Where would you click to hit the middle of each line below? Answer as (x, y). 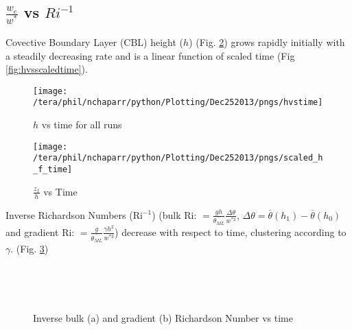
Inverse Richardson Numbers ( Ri (74, 214)
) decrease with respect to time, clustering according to (231, 232)
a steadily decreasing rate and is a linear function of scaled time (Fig (150, 55)
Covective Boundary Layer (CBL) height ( (95, 42)
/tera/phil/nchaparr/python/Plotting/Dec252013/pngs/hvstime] (178, 103)
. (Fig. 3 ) (30, 248)
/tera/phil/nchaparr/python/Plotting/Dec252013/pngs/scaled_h (178, 158)
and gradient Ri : (40, 232)
